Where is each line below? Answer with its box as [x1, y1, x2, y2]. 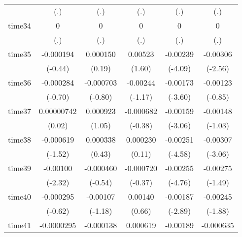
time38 [8, 134, 32, 145]
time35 [8, 48, 32, 59]
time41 [8, 219, 32, 231]
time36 [8, 77, 32, 88]
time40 [8, 191, 32, 202]
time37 [8, 105, 32, 117]
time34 [8, 20, 32, 31]
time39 [8, 162, 32, 174]
